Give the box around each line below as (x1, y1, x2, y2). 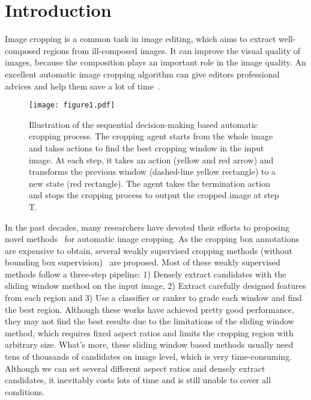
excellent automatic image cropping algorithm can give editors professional (5, 67, 280, 80)
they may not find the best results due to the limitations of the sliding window (5, 315, 294, 327)
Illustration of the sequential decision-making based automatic (29, 118, 258, 130)
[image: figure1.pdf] (29, 101, 115, 110)
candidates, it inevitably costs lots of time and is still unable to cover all (5, 374, 271, 386)
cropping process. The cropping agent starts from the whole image (29, 130, 273, 142)
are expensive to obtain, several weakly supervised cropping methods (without (5, 244, 292, 256)
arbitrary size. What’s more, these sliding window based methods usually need (5, 338, 294, 351)
